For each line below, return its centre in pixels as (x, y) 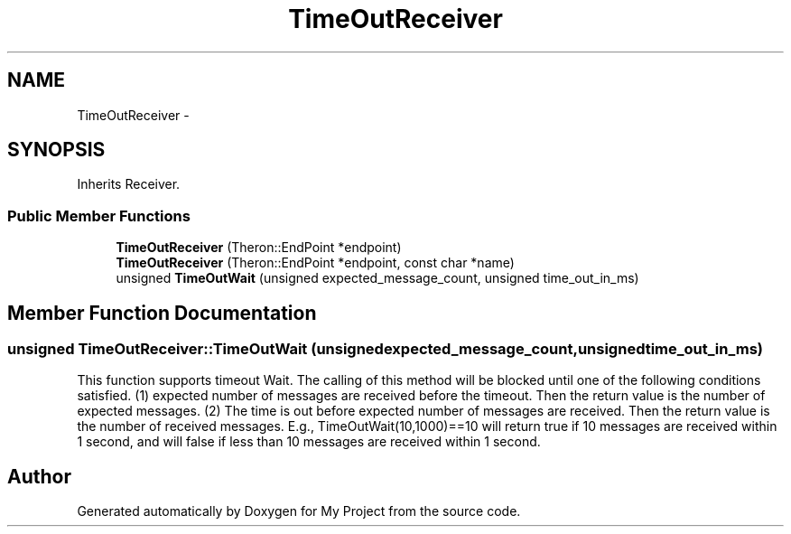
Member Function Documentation (162, 313)
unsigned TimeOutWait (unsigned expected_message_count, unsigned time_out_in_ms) (377, 278)
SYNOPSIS (56, 150)
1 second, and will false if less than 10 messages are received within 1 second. (309, 442)
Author (39, 476)
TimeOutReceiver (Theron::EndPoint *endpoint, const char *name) (315, 263)
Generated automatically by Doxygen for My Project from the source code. (299, 511)
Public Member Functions (99, 215)
